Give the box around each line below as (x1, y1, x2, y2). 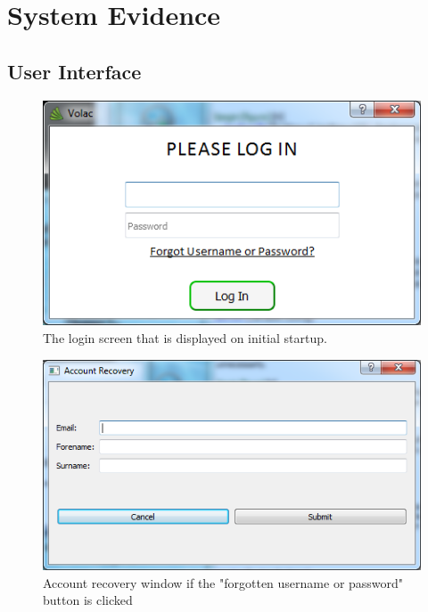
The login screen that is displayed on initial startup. (43, 329, 327, 347)
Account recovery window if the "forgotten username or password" (43, 573, 404, 592)
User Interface (7, 57, 142, 85)
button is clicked (43, 591, 133, 609)
